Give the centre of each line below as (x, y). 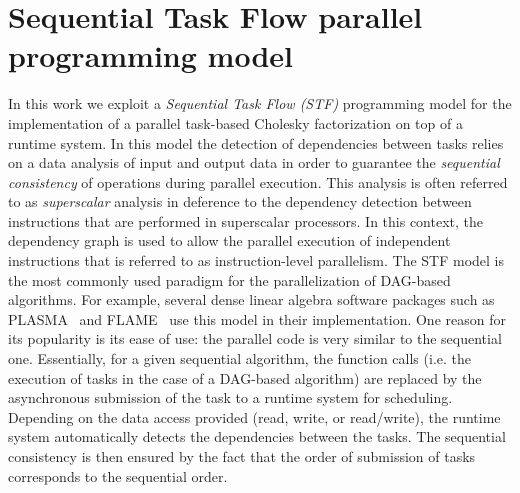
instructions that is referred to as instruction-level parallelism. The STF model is (256, 260)
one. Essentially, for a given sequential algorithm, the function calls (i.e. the (239, 358)
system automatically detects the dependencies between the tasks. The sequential (257, 436)
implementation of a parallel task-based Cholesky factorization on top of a (235, 122)
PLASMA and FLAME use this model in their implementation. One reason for (257, 318)
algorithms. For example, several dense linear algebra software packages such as (251, 299)
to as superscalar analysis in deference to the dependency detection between (240, 201)
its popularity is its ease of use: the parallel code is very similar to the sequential (255, 338)
